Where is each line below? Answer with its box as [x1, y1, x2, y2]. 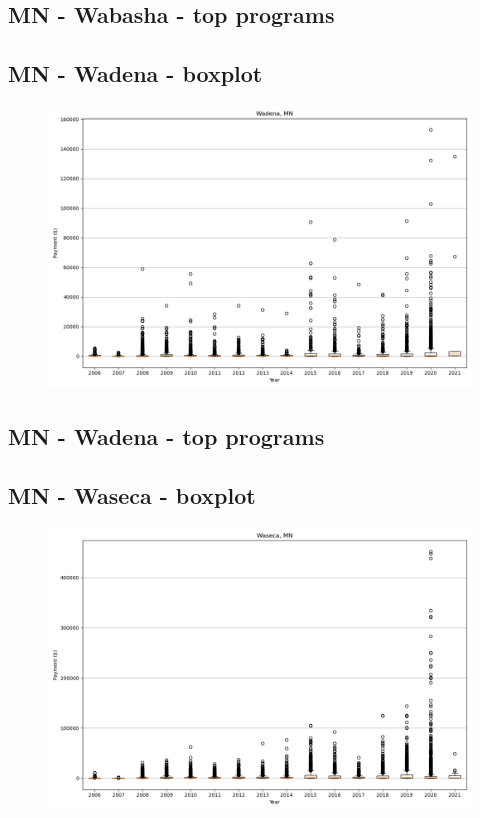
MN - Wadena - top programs [8, 421, 325, 452]
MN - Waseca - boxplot [8, 480, 256, 511]
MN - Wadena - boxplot [8, 58, 263, 89]
